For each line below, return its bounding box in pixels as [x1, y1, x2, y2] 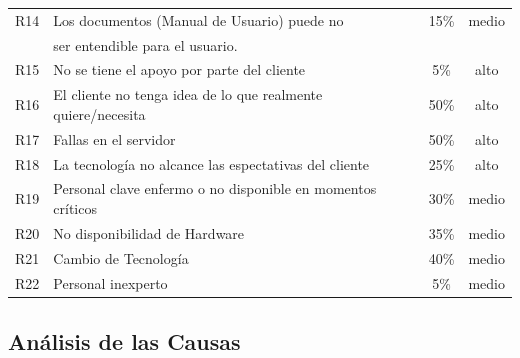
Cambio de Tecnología [53, 247, 189, 268]
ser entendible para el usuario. [53, 34, 238, 55]
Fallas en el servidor [53, 128, 176, 149]
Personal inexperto [53, 272, 168, 293]
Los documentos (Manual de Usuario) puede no [53, 9, 344, 30]
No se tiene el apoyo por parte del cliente [53, 59, 306, 80]
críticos [53, 198, 97, 218]
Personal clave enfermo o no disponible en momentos [53, 178, 377, 199]
